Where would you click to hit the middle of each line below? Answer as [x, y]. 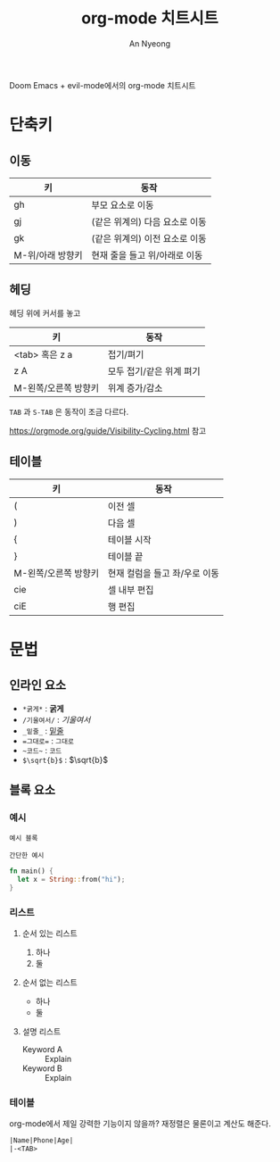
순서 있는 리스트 [49, 934]
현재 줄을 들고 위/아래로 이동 [147, 255]
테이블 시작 [129, 539]
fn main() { [31, 871]
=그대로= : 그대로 [48, 741]
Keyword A [42, 1050]
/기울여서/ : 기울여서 [56, 719]
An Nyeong [150, 43]
